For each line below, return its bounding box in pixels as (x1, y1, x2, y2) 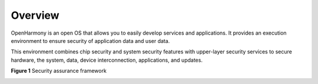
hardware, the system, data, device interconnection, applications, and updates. (11, 56, 203, 63)
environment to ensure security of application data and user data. (11, 37, 170, 44)
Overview (11, 9, 59, 22)
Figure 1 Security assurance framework (11, 68, 107, 75)
